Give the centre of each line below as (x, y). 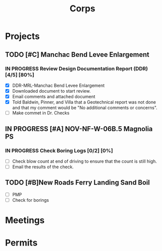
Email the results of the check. (43, 167)
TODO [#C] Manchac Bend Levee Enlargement (77, 54)
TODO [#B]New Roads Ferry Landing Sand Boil (78, 183)
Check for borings (30, 200)
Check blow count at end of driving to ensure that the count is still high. (84, 161)
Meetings (25, 220)
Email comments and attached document (54, 96)
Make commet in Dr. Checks (41, 113)
